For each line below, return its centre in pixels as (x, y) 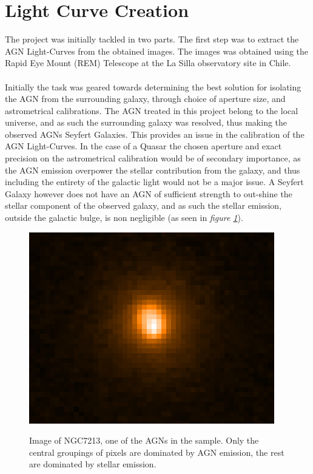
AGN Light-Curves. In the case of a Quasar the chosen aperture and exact (143, 146)
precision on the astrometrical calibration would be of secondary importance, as (153, 158)
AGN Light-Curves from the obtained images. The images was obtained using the (157, 51)
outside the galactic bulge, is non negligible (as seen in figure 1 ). (124, 218)
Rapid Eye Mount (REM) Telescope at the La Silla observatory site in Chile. (148, 63)
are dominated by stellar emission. (93, 464)
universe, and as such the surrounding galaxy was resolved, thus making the (146, 122)
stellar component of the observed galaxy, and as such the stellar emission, (143, 205)
